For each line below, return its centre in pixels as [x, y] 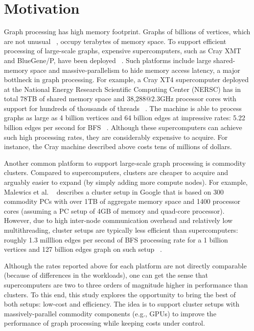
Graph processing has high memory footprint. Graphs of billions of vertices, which [127, 32]
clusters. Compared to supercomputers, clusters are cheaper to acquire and [116, 172]
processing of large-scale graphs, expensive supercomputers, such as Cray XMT [123, 51]
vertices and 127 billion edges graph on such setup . [83, 249]
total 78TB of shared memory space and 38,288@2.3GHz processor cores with [120, 99]
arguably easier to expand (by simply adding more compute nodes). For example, [126, 182]
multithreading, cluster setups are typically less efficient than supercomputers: [121, 230]
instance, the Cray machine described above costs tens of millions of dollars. [118, 146]
